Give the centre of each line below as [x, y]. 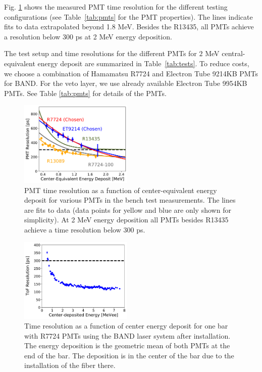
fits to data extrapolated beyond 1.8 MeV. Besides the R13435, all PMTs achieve [129, 27]
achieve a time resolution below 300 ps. [85, 230]
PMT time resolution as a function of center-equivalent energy [121, 190]
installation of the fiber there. [70, 365]
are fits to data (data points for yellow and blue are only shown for [128, 210]
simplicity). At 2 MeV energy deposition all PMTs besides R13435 [126, 220]
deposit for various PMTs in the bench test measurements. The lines [130, 200]
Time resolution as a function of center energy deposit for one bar [126, 326]
